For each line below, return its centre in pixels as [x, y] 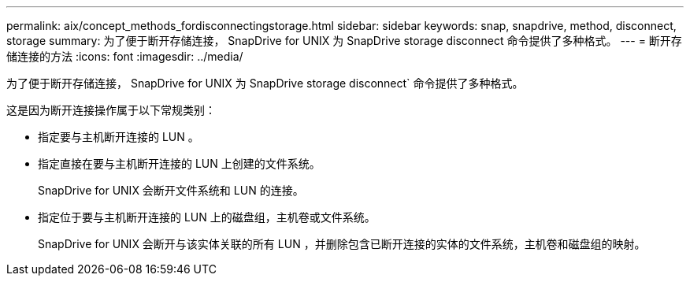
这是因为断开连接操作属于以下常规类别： [111, 110]
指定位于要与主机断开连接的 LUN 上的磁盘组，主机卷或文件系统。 [207, 217]
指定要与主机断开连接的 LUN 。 [119, 137]
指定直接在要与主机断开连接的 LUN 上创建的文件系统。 [179, 163]
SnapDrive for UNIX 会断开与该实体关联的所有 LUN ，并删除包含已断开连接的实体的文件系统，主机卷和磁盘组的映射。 [342, 244]
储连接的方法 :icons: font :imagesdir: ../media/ [125, 56]
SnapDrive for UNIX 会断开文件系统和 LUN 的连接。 [171, 190]
